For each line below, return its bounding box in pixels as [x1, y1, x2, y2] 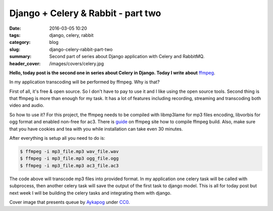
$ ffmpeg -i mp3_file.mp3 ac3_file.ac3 [20, 163, 119, 169]
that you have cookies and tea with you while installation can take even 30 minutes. [9, 126, 183, 132]
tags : [9, 32, 21, 38]
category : [9, 39, 31, 45]
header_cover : [9, 61, 41, 67]
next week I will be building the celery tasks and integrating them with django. [9, 190, 172, 196]
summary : [9, 54, 32, 60]
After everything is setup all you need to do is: [9, 135, 106, 141]
